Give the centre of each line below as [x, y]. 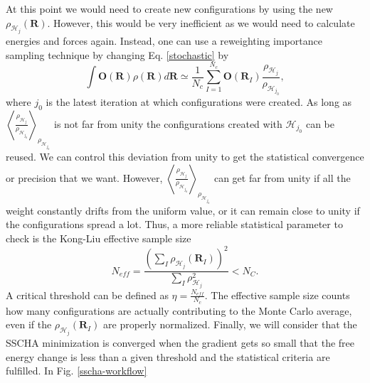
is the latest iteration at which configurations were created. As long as [199, 101]
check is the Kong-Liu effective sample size [99, 238]
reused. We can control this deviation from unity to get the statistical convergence [185, 156]
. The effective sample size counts [277, 295]
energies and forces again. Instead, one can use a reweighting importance [164, 41]
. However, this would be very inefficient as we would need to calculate [201, 22]
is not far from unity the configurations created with [168, 123]
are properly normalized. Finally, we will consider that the [230, 324]
